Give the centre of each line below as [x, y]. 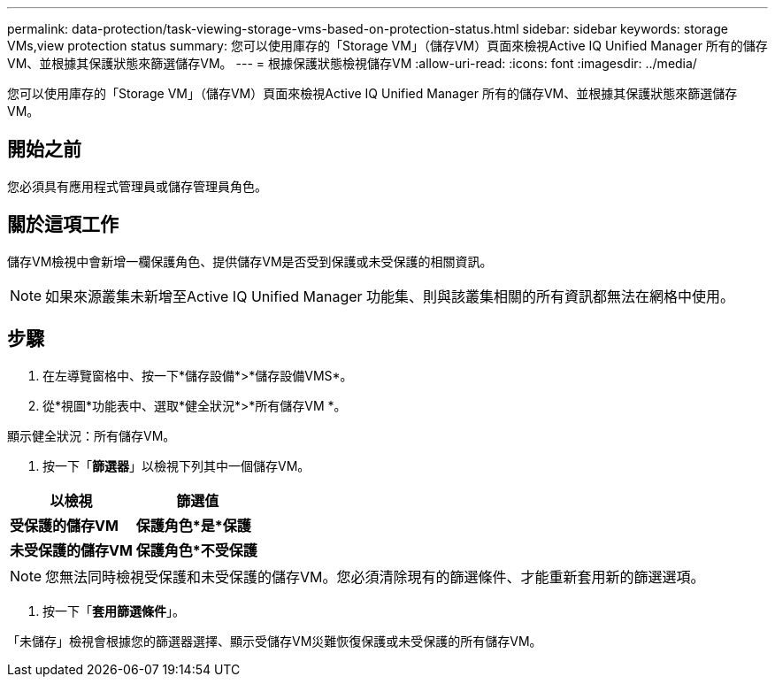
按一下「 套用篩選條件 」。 [114, 611]
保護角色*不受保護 [196, 550]
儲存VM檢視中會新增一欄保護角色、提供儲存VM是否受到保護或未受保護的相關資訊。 [250, 261]
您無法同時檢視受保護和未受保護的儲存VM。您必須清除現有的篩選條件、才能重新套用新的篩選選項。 [375, 576]
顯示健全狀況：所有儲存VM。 [92, 435]
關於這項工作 [63, 225]
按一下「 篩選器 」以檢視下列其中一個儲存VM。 [176, 465]
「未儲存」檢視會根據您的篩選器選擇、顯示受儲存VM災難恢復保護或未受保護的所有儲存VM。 [275, 641]
